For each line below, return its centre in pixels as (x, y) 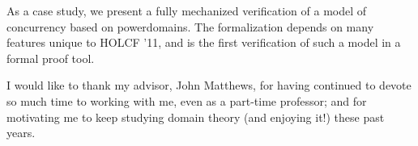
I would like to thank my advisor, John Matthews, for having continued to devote (209, 85)
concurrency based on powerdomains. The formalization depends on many (190, 26)
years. (21, 133)
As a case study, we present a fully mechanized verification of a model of (187, 10)
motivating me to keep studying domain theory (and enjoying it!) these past (196, 117)
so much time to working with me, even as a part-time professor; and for (187, 100)
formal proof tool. (51, 58)
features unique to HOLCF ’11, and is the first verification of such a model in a (204, 42)
